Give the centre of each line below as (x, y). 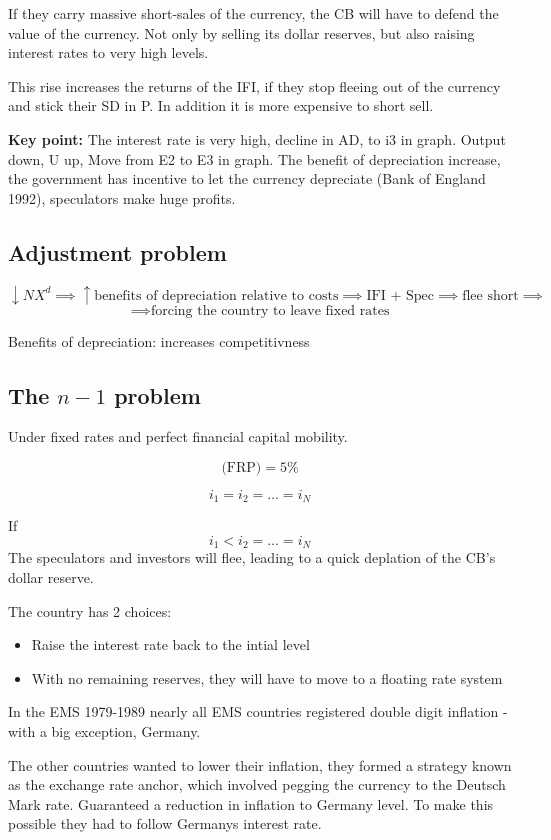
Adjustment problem (117, 251)
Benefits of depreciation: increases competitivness (159, 340)
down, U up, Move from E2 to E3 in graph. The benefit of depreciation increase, (254, 158)
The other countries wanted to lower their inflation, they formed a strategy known (260, 764)
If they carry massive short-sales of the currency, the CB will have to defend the (253, 13)
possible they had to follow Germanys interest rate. (165, 823)
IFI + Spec (400, 295)
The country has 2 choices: (90, 610)
